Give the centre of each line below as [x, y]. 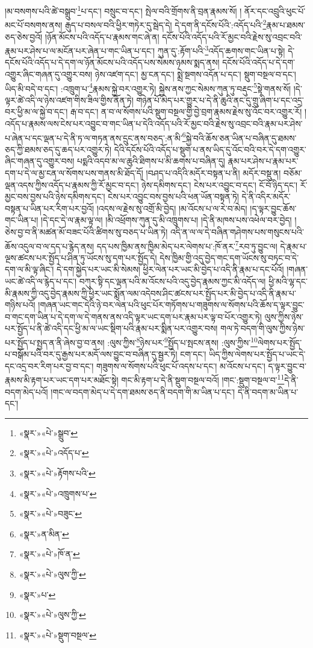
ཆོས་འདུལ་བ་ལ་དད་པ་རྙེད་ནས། [50, 246]
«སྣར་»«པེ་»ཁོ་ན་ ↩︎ [49, 554]
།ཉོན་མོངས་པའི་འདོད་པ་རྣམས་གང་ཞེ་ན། [102, 36]
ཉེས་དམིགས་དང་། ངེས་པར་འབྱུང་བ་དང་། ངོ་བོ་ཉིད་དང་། [220, 184]
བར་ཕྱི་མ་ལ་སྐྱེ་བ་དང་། [36, 112]
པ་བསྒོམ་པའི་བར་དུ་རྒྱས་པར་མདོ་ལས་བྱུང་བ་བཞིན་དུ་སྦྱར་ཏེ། [91, 354]
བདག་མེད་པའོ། [26, 391]
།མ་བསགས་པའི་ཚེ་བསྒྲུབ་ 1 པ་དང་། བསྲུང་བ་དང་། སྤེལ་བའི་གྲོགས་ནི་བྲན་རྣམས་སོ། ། [123, 10]
